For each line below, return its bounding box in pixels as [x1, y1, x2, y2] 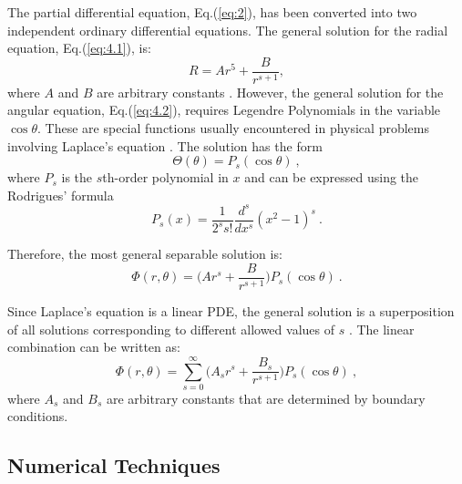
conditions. [7, 407, 68, 426]
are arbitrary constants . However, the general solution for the [97, 82, 444, 101]
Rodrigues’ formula [7, 185, 114, 204]
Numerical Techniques [7, 451, 221, 479]
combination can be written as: [7, 337, 180, 356]
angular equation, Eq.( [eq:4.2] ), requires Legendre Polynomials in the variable [7, 100, 441, 119]
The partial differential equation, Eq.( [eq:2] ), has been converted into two [7, 3, 417, 21]
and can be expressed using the [244, 168, 419, 187]
